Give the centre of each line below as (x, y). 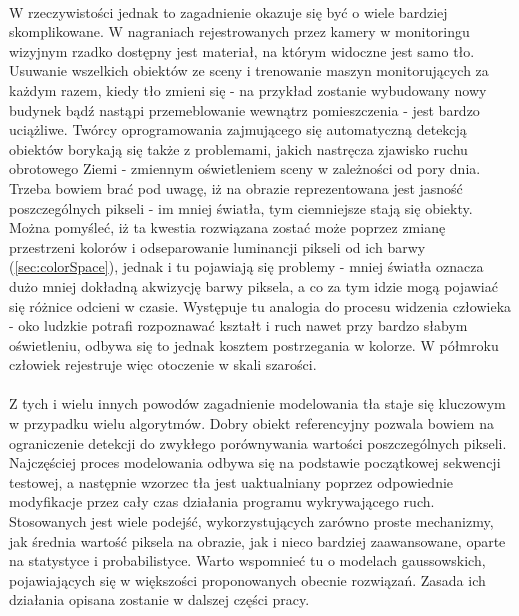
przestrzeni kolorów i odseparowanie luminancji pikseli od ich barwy (217, 246)
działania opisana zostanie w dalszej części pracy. (159, 599)
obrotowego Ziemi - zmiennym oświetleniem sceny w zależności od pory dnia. (245, 168)
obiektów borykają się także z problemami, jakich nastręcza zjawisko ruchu (238, 148)
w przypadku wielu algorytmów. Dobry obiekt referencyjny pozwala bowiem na (251, 423)
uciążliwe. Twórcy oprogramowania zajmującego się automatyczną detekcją (238, 129)
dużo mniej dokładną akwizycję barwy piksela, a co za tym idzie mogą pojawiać (253, 285)
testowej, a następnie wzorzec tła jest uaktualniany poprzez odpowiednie (231, 481)
